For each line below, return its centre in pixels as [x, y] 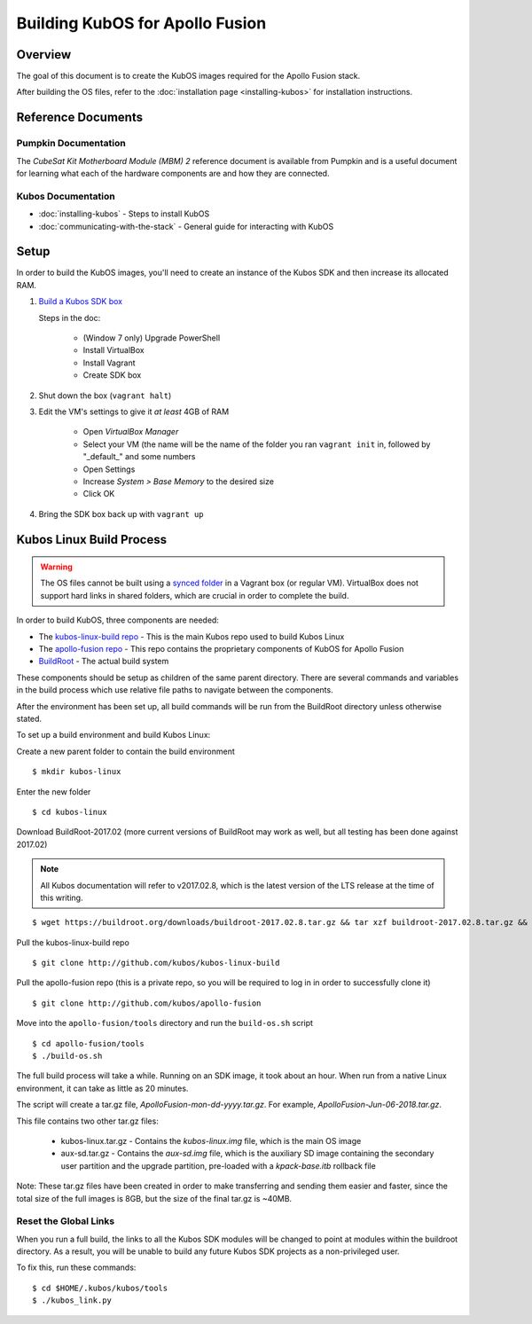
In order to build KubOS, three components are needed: [117, 620]
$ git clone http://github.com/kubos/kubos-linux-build [156, 963]
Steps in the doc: [70, 317]
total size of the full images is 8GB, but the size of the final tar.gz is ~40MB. [154, 1198]
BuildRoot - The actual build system [104, 662]
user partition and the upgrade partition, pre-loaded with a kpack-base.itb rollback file [218, 1165]
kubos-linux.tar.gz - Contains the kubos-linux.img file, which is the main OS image [211, 1140]
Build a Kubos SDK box [81, 302]
